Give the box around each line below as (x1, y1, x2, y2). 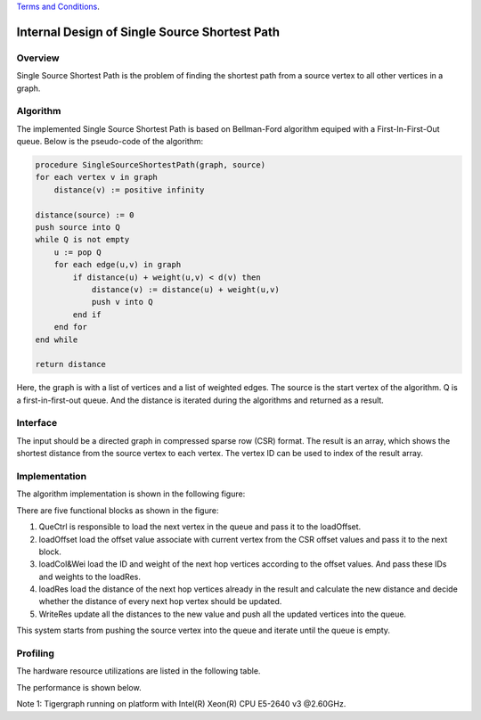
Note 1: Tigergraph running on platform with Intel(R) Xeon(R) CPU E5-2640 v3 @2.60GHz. (16, 699, 346, 709)
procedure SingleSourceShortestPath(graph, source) (35, 160, 266, 170)
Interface (16, 417, 58, 430)
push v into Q (91, 297, 153, 307)
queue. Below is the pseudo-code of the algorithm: (16, 136, 204, 147)
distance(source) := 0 (35, 209, 135, 220)
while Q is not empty (35, 234, 130, 245)
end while (35, 334, 78, 345)
